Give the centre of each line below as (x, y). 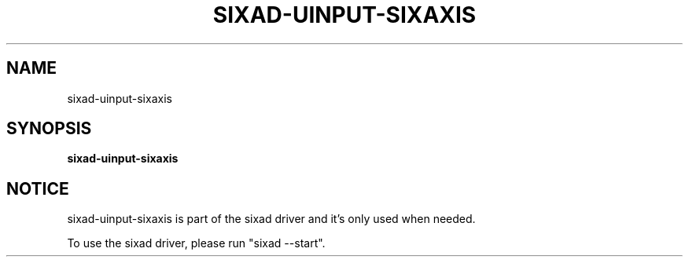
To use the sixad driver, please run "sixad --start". (196, 243)
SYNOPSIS (49, 129)
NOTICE (38, 188)
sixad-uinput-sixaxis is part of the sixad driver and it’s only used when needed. (271, 219)
